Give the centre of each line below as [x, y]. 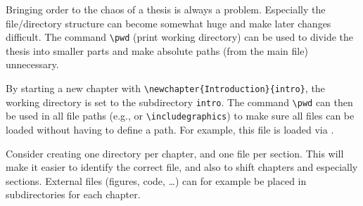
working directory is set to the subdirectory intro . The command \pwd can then [179, 102]
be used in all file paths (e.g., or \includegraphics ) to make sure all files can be [180, 116]
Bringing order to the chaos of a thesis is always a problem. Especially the [166, 9]
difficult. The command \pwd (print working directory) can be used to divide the [180, 37]
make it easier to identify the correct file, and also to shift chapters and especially [182, 167]
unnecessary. [32, 64]
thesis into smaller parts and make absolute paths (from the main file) [157, 50]
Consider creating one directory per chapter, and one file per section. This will [175, 153]
